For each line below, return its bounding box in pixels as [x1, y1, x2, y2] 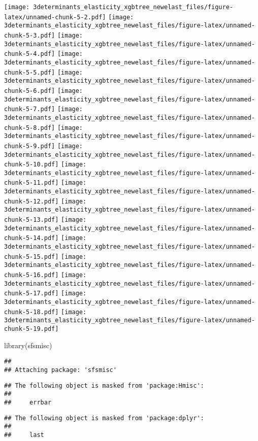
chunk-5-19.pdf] [4, 325, 59, 332]
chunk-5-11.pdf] [4, 179, 59, 187]
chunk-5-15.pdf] [4, 253, 59, 260]
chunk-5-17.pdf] [4, 290, 59, 297]
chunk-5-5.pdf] [4, 69, 55, 76]
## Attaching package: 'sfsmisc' [4, 366, 117, 374]
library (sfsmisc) [4, 340, 52, 350]
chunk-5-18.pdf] [4, 308, 59, 316]
